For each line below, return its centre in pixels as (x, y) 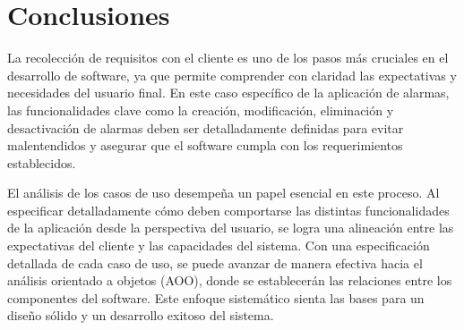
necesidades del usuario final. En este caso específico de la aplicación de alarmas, (228, 93)
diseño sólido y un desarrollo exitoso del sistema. (141, 315)
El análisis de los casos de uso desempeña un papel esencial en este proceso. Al (223, 193)
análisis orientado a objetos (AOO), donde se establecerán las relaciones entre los (230, 280)
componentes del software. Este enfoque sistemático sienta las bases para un (216, 297)
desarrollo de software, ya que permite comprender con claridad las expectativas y (232, 75)
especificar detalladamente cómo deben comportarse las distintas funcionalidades (228, 210)
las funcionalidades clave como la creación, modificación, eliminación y (201, 110)
